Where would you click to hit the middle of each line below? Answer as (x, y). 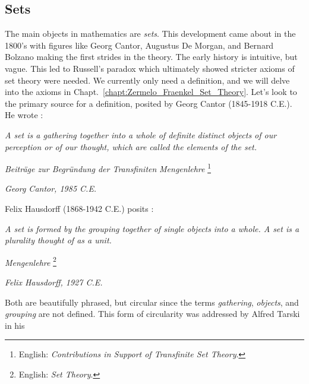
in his (15, 325)
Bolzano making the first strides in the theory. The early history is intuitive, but (151, 57)
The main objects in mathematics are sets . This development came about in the (150, 34)
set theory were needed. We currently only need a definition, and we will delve (147, 80)
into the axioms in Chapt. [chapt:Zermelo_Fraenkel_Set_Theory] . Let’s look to (151, 92)
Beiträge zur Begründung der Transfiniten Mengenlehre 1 (108, 168)
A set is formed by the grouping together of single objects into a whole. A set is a (152, 228)
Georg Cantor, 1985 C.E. (51, 188)
